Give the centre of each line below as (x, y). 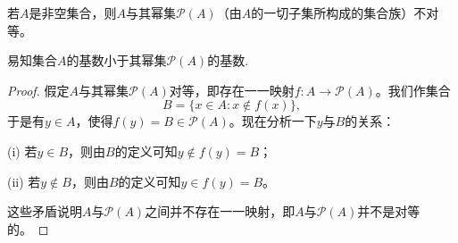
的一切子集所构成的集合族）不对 (345, 13)
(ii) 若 (24, 181)
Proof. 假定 (38, 90)
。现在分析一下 (273, 121)
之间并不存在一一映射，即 (220, 211)
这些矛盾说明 (45, 211)
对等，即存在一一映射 (232, 90)
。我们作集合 (413, 90)
